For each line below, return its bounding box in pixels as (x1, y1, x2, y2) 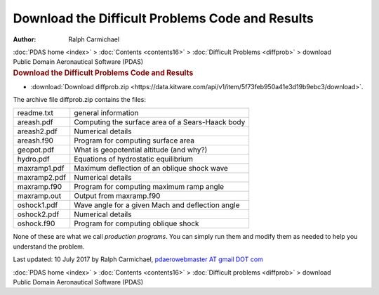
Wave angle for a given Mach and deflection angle (74, 200, 240, 210)
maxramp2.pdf (17, 173, 67, 183)
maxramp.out (17, 191, 62, 201)
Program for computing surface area (74, 136, 195, 145)
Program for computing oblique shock (74, 218, 199, 228)
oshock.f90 (17, 218, 55, 228)
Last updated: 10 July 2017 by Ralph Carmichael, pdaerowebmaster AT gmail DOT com (13, 255, 263, 263)
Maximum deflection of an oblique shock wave (74, 164, 228, 173)
